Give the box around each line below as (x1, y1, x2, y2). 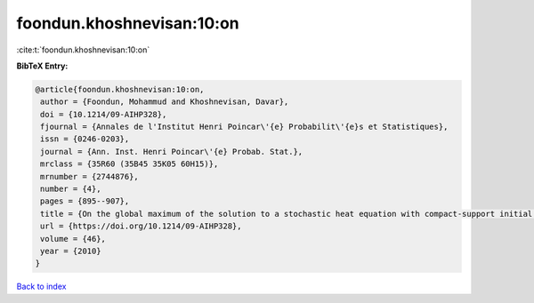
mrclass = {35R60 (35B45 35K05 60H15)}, (40, 159, 219, 169)
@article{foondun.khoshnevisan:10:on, (35, 84, 205, 94)
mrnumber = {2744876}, (40, 171, 140, 181)
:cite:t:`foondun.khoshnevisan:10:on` (16, 44, 150, 55)
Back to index (16, 281, 67, 292)
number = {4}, (40, 184, 101, 195)
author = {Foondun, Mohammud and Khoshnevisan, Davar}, (40, 97, 289, 107)
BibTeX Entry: (16, 60, 69, 71)
